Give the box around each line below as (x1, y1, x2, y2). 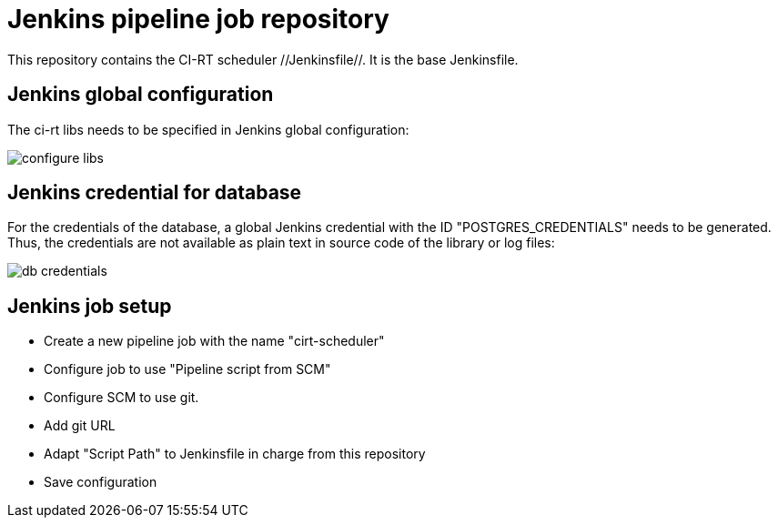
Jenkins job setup (7, 294, 172, 318)
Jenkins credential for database (7, 181, 302, 205)
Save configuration (44, 474, 157, 490)
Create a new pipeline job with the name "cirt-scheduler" (44, 333, 385, 349)
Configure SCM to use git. (44, 389, 199, 406)
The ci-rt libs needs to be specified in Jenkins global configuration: (7, 121, 409, 137)
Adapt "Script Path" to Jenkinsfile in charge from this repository (44, 446, 426, 462)
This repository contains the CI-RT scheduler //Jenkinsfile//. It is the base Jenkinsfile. (7, 51, 519, 67)
